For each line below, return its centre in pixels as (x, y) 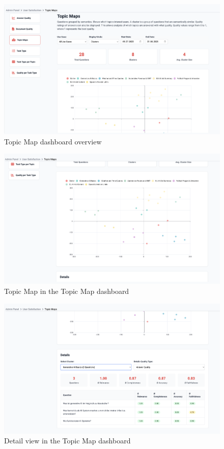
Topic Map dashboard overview (53, 141)
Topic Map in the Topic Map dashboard (67, 291)
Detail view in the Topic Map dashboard (67, 441)
